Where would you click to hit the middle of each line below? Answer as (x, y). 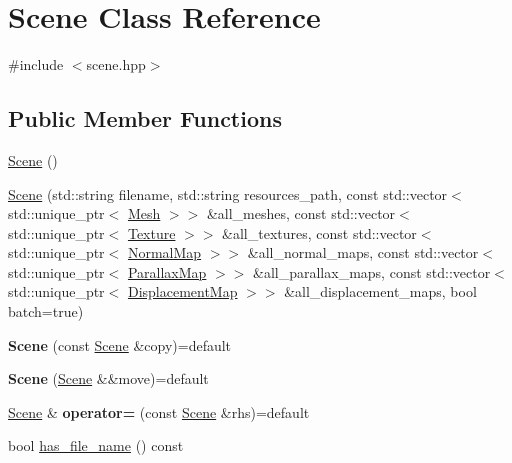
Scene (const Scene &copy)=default (120, 344)
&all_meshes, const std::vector (301, 213)
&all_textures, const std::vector (319, 232)
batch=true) (46, 311)
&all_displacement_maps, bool (380, 291)
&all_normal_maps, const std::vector (363, 252)
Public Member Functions (145, 118)
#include (36, 64)
